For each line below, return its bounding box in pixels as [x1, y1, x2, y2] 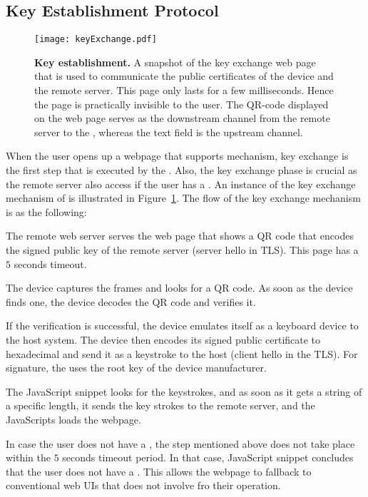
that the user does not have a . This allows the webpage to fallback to [6, 463, 312, 478]
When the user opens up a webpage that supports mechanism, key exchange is [6, 148, 349, 163]
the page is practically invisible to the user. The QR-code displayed [34, 96, 329, 111]
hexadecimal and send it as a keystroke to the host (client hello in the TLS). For [6, 346, 358, 361]
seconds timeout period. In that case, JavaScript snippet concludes [62, 450, 354, 465]
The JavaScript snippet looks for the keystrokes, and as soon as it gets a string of [6, 384, 362, 399]
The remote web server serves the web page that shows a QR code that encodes [6, 228, 354, 243]
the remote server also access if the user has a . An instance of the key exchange [6, 176, 356, 191]
